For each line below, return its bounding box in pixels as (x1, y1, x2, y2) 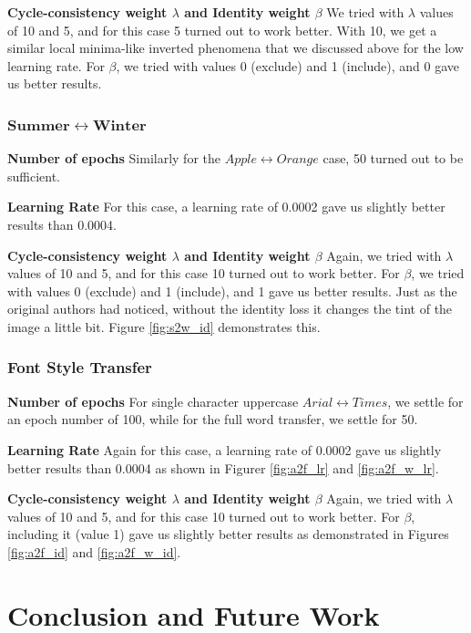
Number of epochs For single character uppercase (7, 391, 299, 410)
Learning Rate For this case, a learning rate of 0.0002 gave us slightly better (7, 197, 445, 216)
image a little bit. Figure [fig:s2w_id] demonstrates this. (7, 316, 321, 336)
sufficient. (7, 166, 61, 185)
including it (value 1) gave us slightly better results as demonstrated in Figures (7, 524, 449, 544)
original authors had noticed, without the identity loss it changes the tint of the (7, 299, 453, 318)
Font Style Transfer (7, 356, 152, 379)
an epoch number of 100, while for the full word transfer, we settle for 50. (7, 410, 418, 429)
